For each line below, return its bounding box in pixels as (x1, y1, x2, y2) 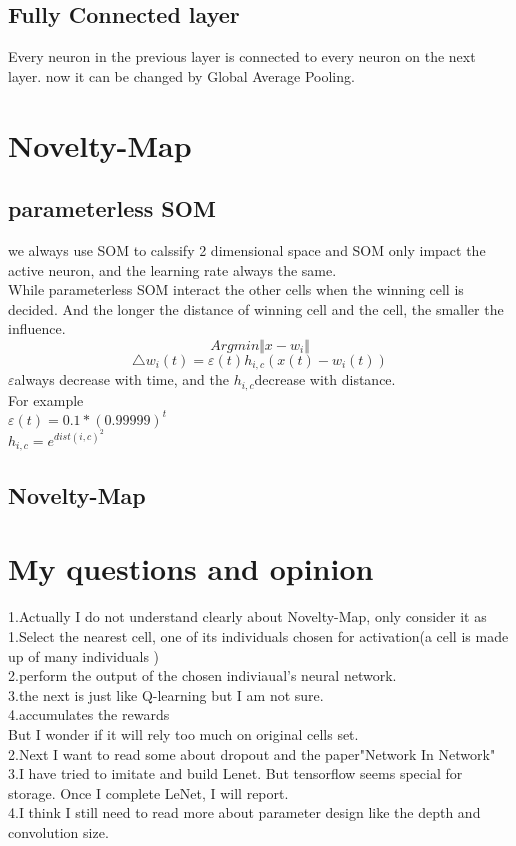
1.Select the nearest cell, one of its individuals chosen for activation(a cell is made (8, 625, 509, 646)
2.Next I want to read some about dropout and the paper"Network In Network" (8, 743, 496, 764)
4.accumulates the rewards (8, 704, 170, 725)
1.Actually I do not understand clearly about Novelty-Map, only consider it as (8, 606, 487, 627)
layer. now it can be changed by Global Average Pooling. (8, 65, 355, 86)
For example (8, 389, 84, 410)
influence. (8, 318, 66, 339)
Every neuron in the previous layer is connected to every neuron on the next (8, 46, 476, 67)
